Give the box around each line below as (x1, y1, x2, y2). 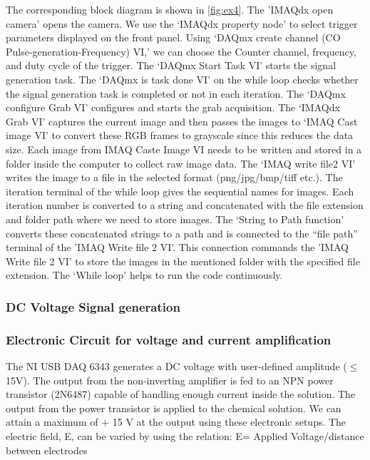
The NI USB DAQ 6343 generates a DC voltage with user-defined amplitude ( (6, 358, 347, 373)
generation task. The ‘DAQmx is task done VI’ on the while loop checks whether (6, 71, 359, 86)
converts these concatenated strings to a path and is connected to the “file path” (6, 225, 358, 240)
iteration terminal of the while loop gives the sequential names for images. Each (6, 183, 354, 198)
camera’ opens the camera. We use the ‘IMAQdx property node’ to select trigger (6, 16, 358, 31)
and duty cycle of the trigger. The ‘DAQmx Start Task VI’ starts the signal (6, 58, 336, 73)
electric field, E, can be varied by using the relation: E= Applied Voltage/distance (6, 428, 364, 443)
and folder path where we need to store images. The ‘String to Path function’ (6, 211, 344, 226)
